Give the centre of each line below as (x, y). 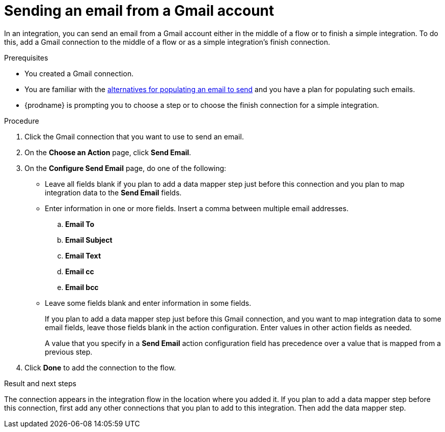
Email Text (83, 255)
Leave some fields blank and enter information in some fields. (148, 303)
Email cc (80, 271)
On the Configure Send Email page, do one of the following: (126, 168)
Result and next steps (40, 383)
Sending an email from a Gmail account (139, 11)
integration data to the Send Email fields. (113, 192)
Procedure (22, 121)
